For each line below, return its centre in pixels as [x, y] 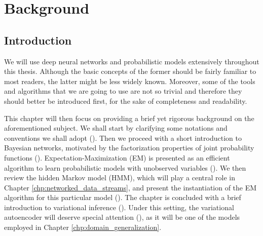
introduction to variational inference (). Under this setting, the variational [119, 207]
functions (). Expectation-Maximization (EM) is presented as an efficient [117, 157]
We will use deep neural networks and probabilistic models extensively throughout [132, 61]
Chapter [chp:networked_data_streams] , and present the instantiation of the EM [130, 187]
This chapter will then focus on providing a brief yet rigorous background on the [129, 118]
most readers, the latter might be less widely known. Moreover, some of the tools [130, 81]
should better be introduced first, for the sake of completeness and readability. [126, 101]
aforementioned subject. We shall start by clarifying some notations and [116, 128]
